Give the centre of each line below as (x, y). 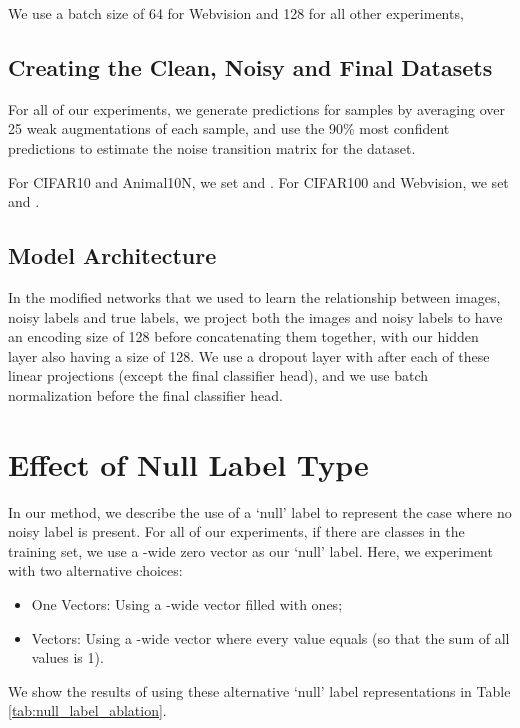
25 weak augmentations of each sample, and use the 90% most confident (229, 128)
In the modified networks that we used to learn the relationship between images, (254, 296)
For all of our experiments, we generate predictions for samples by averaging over (257, 108)
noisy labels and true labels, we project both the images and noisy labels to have (255, 316)
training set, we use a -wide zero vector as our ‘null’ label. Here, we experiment (250, 550)
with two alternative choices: (95, 570)
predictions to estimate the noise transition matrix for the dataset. (212, 147)
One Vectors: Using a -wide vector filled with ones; (187, 604)
